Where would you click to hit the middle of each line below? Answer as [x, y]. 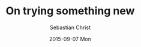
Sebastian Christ [70, 27]
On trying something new [70, 11]
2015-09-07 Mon [70, 39]
